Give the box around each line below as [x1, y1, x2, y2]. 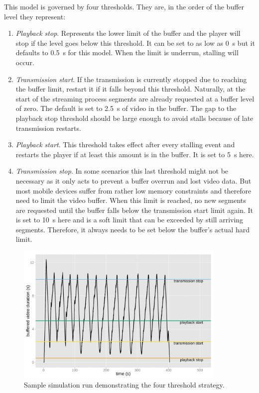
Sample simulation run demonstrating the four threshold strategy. [24, 379, 225, 390]
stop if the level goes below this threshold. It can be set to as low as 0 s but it [15, 37, 255, 48]
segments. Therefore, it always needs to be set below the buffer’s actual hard [15, 224, 250, 234]
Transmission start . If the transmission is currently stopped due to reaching [15, 74, 247, 84]
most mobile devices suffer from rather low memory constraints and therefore [15, 185, 252, 196]
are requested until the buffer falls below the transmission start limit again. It [15, 204, 254, 215]
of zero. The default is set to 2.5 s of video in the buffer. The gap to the [15, 103, 237, 113]
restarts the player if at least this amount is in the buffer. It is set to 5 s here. [15, 149, 254, 159]
